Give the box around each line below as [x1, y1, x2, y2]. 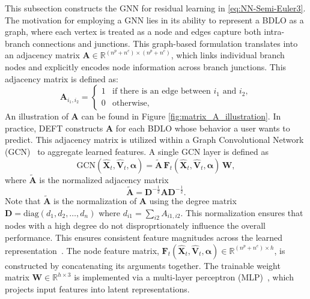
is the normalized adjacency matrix [39, 173, 169, 186]
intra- [264, 25, 285, 38]
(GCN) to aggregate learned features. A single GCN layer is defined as [5, 145, 269, 157]
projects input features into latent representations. [5, 282, 190, 295]
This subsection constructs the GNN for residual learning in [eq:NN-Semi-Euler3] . [5, 2, 306, 14]
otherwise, [112, 98, 150, 107]
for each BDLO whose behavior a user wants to [115, 121, 290, 134]
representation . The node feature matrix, [5, 244, 159, 256]
